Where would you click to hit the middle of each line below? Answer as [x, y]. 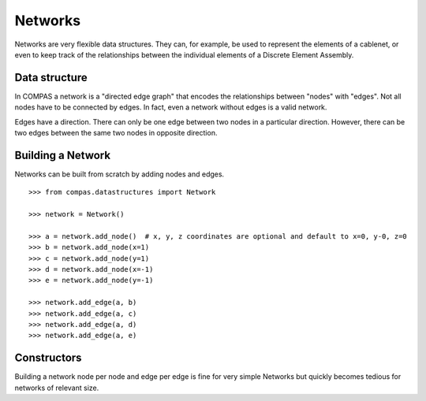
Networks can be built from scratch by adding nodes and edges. [120, 174]
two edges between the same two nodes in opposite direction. [116, 133]
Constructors [48, 358]
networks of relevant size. [57, 388]
